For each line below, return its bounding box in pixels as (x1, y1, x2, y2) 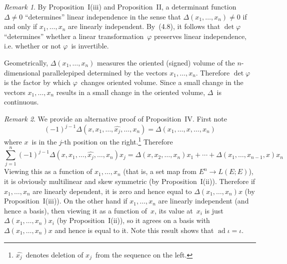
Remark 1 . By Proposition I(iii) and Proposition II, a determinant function (4, 1, 236, 11)
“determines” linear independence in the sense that (24, 11, 181, 21)
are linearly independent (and (158, 195, 249, 206)
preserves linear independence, (154, 30, 247, 41)
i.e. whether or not (4, 40, 61, 51)
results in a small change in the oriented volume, (56, 86, 205, 97)
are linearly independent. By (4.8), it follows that (68, 21, 220, 31)
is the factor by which (4, 77, 71, 87)
